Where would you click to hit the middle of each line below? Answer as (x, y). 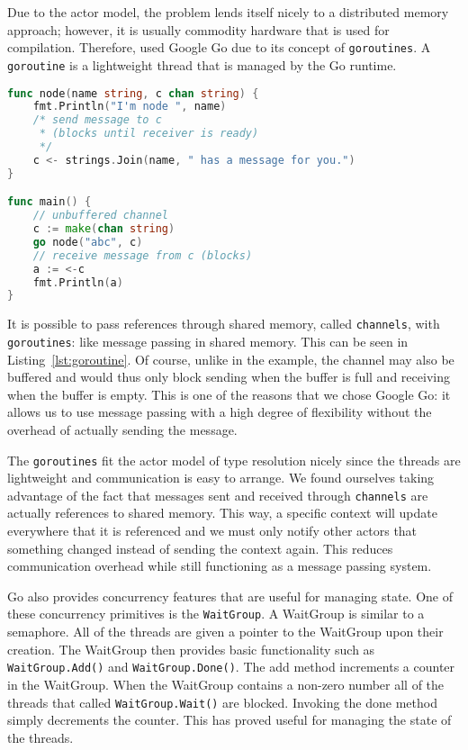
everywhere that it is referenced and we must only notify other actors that (212, 531)
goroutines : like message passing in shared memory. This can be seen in (208, 341)
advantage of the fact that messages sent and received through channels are (218, 495)
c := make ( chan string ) (104, 229)
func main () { (49, 202)
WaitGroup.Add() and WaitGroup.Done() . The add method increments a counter (231, 667)
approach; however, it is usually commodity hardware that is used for (198, 29)
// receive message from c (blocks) (143, 255)
